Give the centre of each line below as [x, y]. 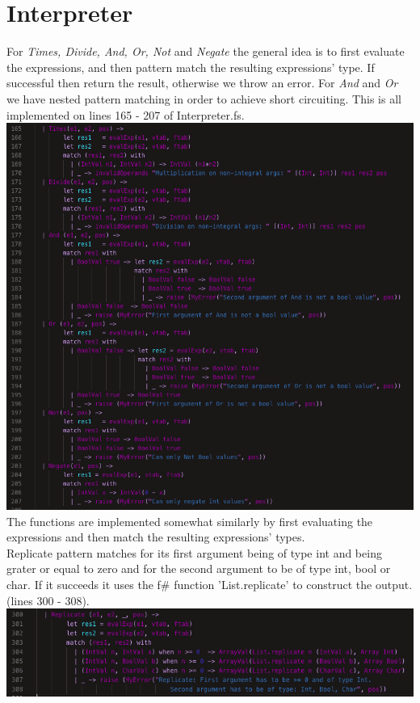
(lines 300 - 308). [48, 600]
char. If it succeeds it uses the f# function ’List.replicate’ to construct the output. [210, 585]
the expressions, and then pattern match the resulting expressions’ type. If [191, 67]
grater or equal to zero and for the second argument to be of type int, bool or [199, 568]
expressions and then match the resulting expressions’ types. [156, 537]
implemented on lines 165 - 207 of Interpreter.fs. [126, 114]
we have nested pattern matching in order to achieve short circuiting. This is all [204, 98]
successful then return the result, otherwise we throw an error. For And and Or [202, 83]
